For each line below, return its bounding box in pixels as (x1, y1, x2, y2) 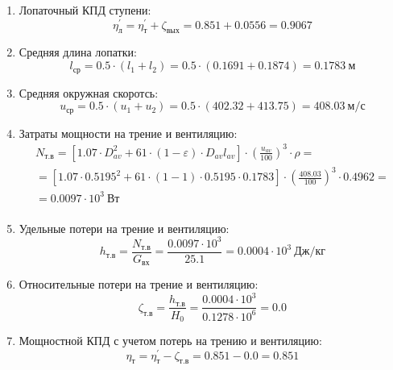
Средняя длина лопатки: (19, 44, 137, 60)
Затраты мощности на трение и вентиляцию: (19, 124, 238, 141)
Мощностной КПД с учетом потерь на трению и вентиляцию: (19, 332, 322, 348)
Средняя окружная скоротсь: (19, 84, 159, 101)
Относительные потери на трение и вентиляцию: (19, 276, 259, 293)
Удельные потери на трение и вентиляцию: (19, 219, 230, 236)
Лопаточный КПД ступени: (19, 2, 151, 18)
